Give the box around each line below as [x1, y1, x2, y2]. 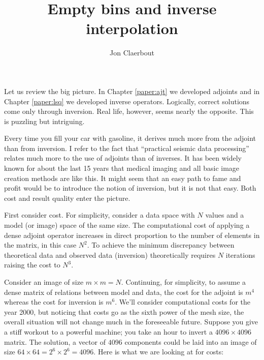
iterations [225, 249, 255, 260]
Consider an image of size [4, 277, 84, 287]
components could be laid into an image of [124, 336, 257, 347]
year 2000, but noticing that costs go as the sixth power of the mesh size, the [4, 306, 244, 317]
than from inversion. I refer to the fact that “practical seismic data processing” [4, 142, 249, 153]
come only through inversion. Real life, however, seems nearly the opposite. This [4, 106, 254, 116]
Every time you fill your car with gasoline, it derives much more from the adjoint [4, 133, 256, 143]
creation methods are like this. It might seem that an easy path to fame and [4, 172, 241, 183]
